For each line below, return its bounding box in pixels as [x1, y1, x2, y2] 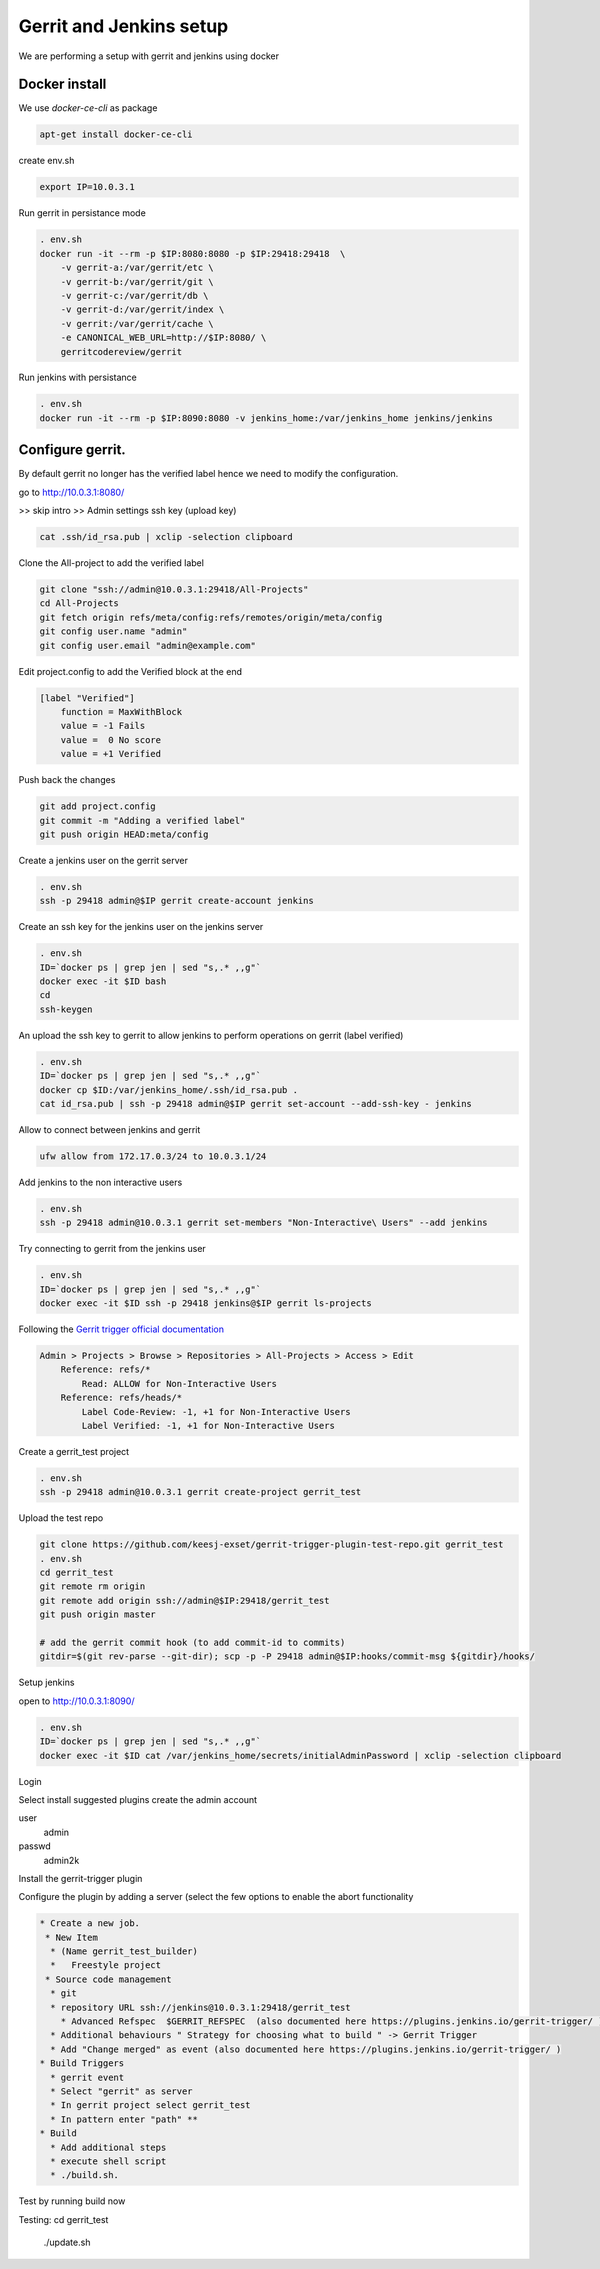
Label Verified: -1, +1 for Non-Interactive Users [81, 1420, 335, 1431]
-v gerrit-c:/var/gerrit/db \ [60, 290, 209, 301]
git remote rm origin [39, 1581, 146, 1592]
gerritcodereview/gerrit [60, 346, 183, 357]
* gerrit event [50, 2071, 125, 2083]
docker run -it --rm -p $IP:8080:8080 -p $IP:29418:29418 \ [39, 248, 346, 259]
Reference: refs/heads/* [60, 1392, 183, 1404]
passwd [18, 1840, 52, 1852]
